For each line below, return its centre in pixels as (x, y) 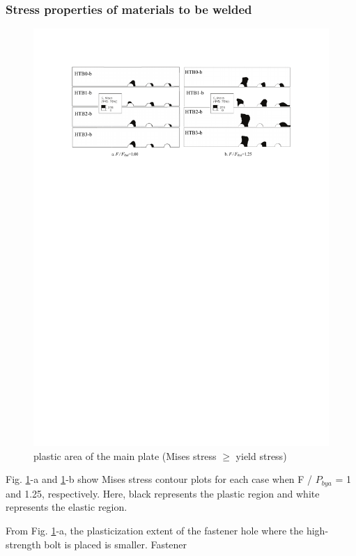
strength (23, 544)
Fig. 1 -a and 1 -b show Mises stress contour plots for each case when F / (159, 479)
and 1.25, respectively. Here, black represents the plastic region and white (163, 493)
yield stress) (261, 455)
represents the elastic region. (67, 507)
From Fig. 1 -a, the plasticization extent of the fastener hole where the (155, 530)
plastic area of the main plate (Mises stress (125, 455)
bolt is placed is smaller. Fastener (116, 544)
